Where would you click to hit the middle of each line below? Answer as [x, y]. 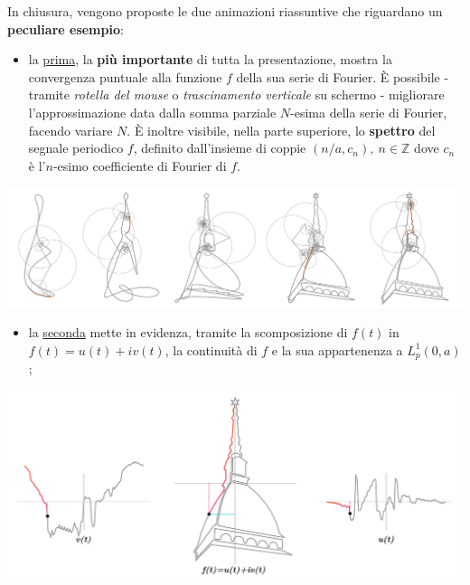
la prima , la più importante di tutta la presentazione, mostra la [210, 59]
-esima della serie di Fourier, [369, 112]
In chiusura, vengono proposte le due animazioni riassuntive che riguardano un [225, 11]
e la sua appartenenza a [337, 349]
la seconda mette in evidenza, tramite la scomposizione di [188, 332]
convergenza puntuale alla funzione [125, 76]
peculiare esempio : [66, 28]
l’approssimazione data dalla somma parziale [152, 112]
